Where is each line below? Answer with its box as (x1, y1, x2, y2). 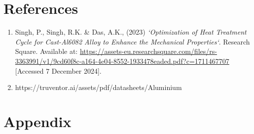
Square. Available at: (15, 46, 78, 56)
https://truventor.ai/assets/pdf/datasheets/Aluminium (15, 82, 182, 92)
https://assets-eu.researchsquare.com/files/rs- (79, 46, 217, 56)
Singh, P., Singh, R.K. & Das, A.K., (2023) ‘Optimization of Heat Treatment (15, 27, 247, 37)
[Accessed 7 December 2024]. (15, 65, 102, 76)
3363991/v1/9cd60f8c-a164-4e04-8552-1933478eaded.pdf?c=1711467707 (15, 55, 229, 66)
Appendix (3, 111, 72, 131)
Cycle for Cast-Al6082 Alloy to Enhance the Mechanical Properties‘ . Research (15, 36, 250, 46)
